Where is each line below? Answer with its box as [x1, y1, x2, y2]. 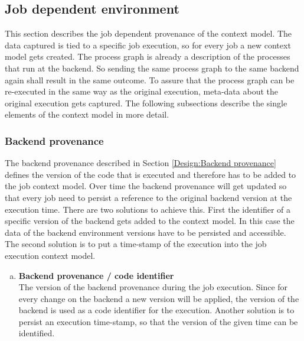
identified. [18, 327, 55, 339]
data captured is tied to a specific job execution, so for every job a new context [5, 38, 291, 51]
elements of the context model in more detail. [5, 108, 169, 121]
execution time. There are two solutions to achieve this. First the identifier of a [5, 203, 291, 215]
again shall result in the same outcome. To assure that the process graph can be [5, 73, 295, 86]
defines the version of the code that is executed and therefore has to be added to [5, 168, 296, 180]
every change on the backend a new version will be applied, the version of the [18, 292, 299, 304]
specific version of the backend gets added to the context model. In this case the [5, 215, 295, 227]
